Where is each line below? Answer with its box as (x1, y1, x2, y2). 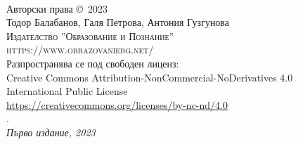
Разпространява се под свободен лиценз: (6, 55, 179, 70)
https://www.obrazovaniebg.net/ (6, 42, 154, 57)
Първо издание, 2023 (6, 124, 96, 139)
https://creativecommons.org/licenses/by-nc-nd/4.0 (6, 97, 228, 112)
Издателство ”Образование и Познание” (6, 28, 174, 43)
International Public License (6, 84, 128, 98)
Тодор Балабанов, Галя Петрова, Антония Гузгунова (6, 15, 230, 30)
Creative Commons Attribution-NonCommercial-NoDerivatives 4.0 (6, 70, 293, 84)
